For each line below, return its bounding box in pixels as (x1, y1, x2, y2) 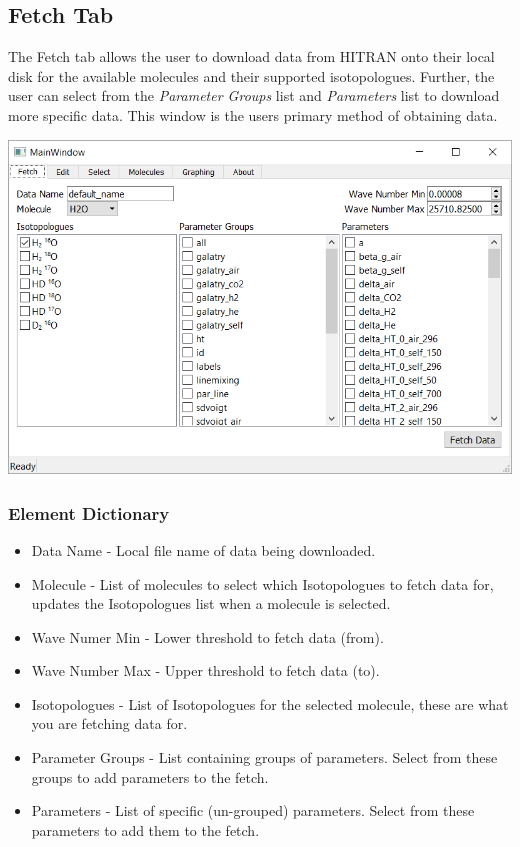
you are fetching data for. (31, 713, 188, 734)
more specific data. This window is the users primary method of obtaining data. (8, 104, 498, 125)
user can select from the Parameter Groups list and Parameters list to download (8, 85, 500, 106)
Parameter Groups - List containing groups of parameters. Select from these (31, 747, 498, 768)
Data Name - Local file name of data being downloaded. (31, 539, 376, 560)
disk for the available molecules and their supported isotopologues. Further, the (8, 65, 495, 86)
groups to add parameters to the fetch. (31, 766, 269, 787)
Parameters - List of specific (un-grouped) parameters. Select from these (31, 800, 475, 821)
